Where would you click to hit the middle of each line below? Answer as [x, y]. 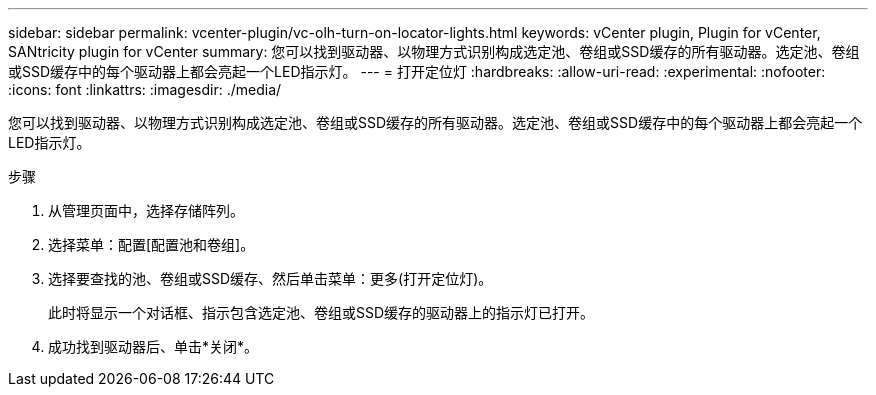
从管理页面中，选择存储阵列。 [146, 210]
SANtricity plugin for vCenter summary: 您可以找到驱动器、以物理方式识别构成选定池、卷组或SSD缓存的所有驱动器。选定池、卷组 [434, 51]
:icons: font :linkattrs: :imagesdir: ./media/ [145, 89]
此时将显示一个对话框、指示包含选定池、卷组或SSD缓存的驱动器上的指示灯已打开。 [321, 312]
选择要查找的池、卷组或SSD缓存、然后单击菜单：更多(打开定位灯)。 [270, 278]
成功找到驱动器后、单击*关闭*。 [153, 346]
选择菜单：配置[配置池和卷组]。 [151, 244]
